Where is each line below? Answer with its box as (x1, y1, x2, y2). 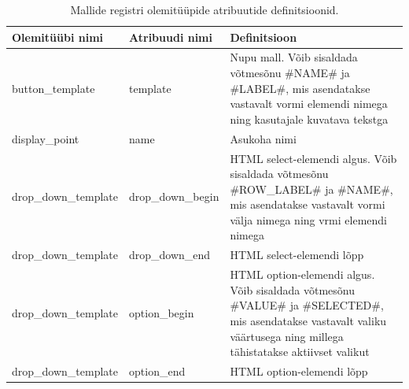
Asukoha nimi (230, 130, 297, 146)
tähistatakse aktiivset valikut (230, 343, 370, 360)
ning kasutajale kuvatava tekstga (230, 110, 389, 127)
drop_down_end (129, 246, 211, 263)
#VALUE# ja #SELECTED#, (230, 297, 384, 313)
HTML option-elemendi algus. (230, 266, 375, 283)
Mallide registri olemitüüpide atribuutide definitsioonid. (70, 2, 339, 17)
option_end (129, 362, 186, 379)
